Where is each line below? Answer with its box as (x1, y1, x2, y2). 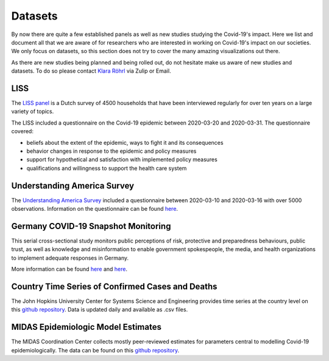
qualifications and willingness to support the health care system (26, 164, 187, 172)
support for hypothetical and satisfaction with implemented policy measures (26, 156, 218, 163)
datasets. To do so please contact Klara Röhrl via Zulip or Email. (11, 67, 171, 75)
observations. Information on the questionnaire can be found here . (11, 205, 179, 213)
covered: (11, 128, 34, 135)
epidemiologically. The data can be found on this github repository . (11, 346, 180, 354)
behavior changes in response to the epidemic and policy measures (26, 147, 197, 155)
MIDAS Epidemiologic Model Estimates (11, 322, 161, 332)
